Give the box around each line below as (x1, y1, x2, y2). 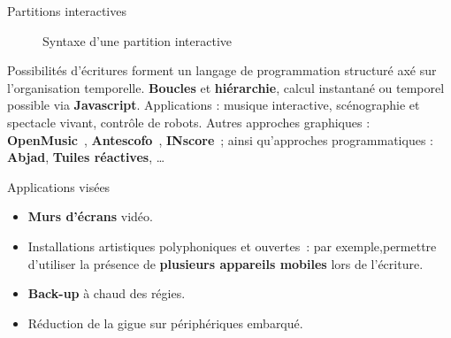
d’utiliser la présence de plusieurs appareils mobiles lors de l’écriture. (27, 254, 424, 273)
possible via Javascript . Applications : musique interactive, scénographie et (7, 96, 420, 114)
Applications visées (7, 177, 111, 196)
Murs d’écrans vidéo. (27, 207, 153, 226)
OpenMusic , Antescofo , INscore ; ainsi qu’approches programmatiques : (7, 130, 433, 149)
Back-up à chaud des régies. (27, 284, 186, 303)
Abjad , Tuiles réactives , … (7, 148, 165, 166)
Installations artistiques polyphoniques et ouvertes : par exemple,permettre (27, 236, 437, 255)
